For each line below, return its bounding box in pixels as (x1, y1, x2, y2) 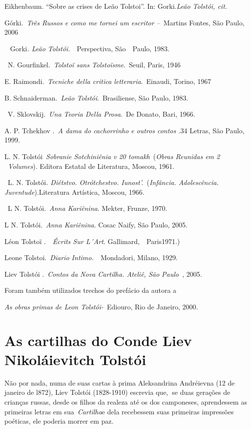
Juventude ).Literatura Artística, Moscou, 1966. (4, 186, 145, 197)
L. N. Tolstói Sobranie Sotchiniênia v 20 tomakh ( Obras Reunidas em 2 (4, 151, 220, 161)
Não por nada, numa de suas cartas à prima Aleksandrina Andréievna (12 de (4, 377, 235, 388)
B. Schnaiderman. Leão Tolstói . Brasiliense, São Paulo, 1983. (4, 92, 188, 102)
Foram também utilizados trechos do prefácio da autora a (4, 285, 177, 295)
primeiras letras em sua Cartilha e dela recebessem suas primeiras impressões (4, 406, 234, 416)
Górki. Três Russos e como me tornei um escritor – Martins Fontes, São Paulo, (4, 17, 245, 27)
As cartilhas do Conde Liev (4, 330, 192, 350)
